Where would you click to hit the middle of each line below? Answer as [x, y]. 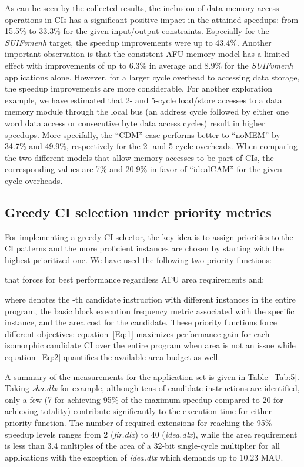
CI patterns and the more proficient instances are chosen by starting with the [144, 248]
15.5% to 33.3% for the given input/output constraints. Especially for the [137, 31]
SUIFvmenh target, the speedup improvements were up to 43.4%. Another [138, 42]
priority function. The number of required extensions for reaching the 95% [138, 423]
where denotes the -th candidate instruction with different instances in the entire [150, 299]
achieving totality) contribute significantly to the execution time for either [138, 411]
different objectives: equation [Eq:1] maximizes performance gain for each [137, 333]
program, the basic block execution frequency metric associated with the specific [150, 310]
